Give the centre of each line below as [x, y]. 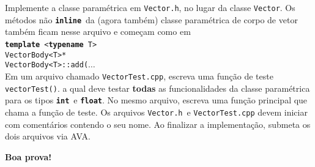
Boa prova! [28, 156]
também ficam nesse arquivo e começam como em [98, 32]
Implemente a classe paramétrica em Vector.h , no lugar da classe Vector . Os [150, 7]
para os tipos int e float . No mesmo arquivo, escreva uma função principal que [156, 100]
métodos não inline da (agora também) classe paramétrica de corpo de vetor [151, 19]
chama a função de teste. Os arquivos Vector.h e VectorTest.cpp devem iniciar [156, 112]
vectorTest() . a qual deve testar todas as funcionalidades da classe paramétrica [157, 88]
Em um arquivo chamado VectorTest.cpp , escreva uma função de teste [139, 76]
